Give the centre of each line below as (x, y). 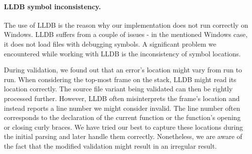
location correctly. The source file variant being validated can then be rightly (118, 89)
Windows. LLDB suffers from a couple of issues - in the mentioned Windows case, (126, 34)
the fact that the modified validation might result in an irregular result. (110, 145)
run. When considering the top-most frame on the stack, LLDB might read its (120, 79)
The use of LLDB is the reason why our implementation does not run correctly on (126, 25)
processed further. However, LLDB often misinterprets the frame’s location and (122, 98)
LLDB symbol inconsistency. (52, 6)
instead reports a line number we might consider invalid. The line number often (122, 108)
